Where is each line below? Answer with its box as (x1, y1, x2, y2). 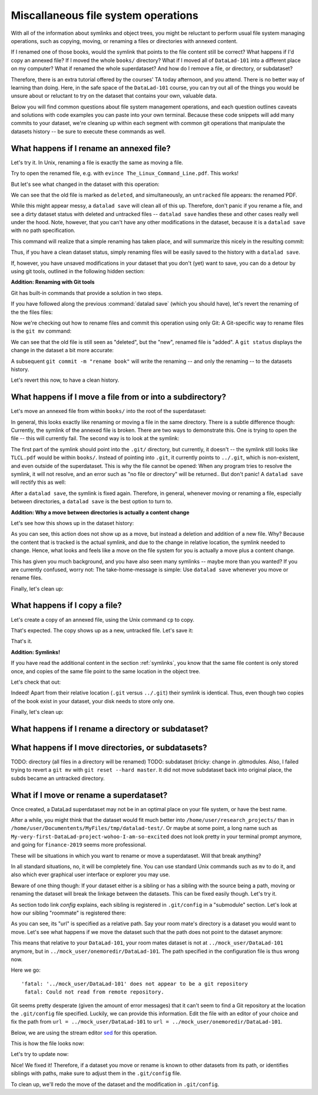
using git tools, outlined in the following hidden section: (11, 268, 145, 275)
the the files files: (11, 309, 53, 316)
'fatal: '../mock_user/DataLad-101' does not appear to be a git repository (21, 980, 249, 987)
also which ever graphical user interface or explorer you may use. (11, 871, 170, 878)
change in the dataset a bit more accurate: (11, 347, 114, 354)
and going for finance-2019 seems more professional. (11, 841, 147, 848)
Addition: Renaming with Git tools (11, 278, 95, 286)
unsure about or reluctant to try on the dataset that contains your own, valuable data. (11, 92, 217, 100)
